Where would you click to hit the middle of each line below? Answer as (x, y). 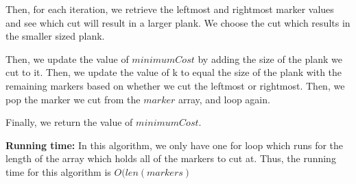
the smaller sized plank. (55, 36)
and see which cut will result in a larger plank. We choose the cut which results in (178, 22)
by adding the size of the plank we (270, 58)
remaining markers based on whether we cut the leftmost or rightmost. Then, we (175, 85)
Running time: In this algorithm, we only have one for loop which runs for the (175, 145)
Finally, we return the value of (69, 122)
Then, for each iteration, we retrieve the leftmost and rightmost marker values (170, 9)
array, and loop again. (224, 99)
